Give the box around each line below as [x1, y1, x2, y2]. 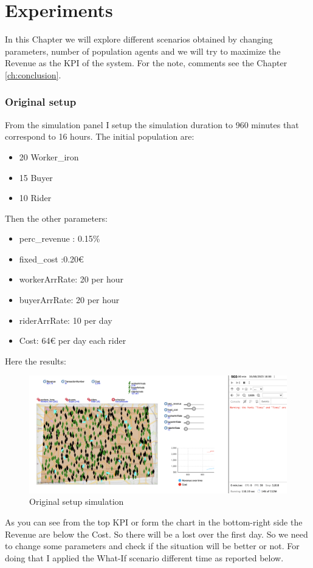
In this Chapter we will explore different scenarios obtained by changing [5, 33, 273, 46]
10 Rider [19, 191, 52, 204]
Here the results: [5, 354, 66, 367]
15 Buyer [19, 171, 53, 183]
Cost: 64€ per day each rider [19, 334, 126, 347]
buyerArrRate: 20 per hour [19, 293, 120, 306]
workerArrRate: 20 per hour [19, 273, 123, 286]
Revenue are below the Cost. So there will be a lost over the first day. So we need [5, 527, 308, 540]
